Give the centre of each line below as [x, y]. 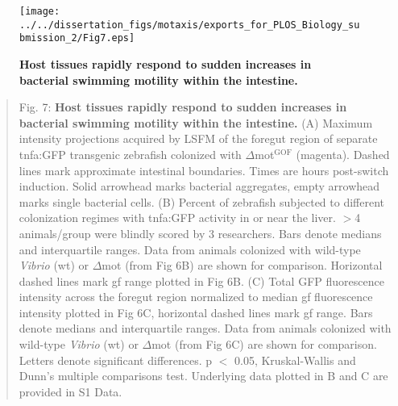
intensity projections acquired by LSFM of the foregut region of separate [198, 138]
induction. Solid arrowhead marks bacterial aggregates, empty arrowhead [199, 186]
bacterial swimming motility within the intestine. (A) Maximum [196, 122]
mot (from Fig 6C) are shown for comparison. [264, 344]
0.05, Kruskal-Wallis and [295, 360]
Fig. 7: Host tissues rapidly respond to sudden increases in [183, 107]
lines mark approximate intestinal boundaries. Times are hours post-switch [204, 170]
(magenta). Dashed [343, 154]
